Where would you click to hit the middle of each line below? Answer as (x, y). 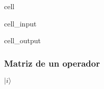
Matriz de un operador (52, 63)
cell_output (22, 40)
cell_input (20, 23)
